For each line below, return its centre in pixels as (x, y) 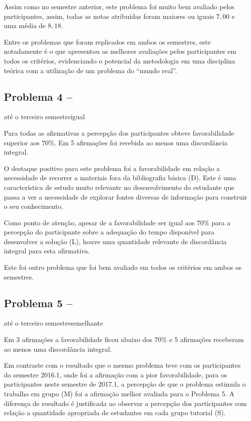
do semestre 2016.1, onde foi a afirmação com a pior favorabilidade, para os (116, 374)
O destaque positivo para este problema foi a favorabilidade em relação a (112, 168)
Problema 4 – (38, 96)
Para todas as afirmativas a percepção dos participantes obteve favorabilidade (119, 133)
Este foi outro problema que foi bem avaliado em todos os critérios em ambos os (123, 267)
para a (221, 222)
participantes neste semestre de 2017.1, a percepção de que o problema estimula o (125, 384)
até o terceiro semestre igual (44, 117)
